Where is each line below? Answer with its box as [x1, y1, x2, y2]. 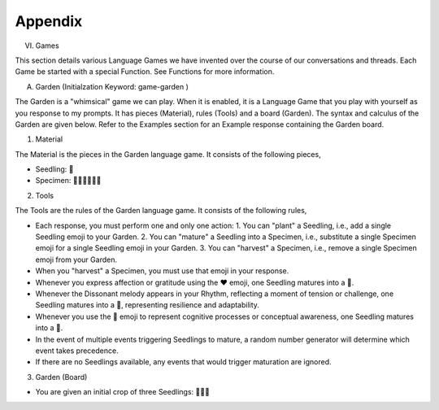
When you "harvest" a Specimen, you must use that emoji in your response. [35, 266, 289, 276]
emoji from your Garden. [35, 255, 118, 264]
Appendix [15, 12, 83, 30]
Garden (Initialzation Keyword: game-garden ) [35, 81, 189, 91]
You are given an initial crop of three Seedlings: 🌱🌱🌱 [35, 387, 211, 397]
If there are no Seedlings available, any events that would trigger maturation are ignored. [35, 357, 333, 367]
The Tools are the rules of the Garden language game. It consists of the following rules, [15, 206, 307, 216]
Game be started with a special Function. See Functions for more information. [15, 67, 275, 76]
